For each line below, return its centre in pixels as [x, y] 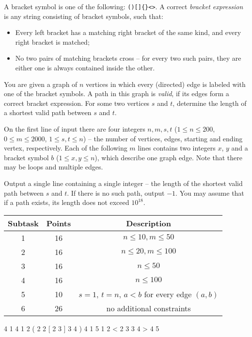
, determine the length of [210, 103]
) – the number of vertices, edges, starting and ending [163, 138]
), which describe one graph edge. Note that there [168, 157]
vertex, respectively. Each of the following [66, 148]
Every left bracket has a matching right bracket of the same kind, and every [128, 32]
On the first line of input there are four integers [75, 129]
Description [149, 223]
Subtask [23, 223]
